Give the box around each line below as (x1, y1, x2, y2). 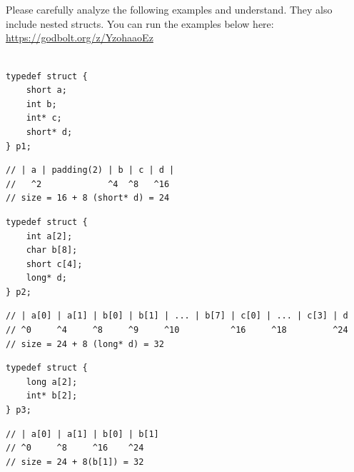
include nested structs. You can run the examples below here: (6, 16, 274, 31)
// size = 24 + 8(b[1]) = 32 (6, 456, 144, 467)
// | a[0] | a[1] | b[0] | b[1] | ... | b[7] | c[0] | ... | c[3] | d (6, 311, 348, 321)
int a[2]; (26, 231, 73, 241)
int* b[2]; (26, 391, 78, 401)
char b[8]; (26, 245, 78, 256)
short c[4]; (26, 258, 83, 269)
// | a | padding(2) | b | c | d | (6, 165, 175, 176)
